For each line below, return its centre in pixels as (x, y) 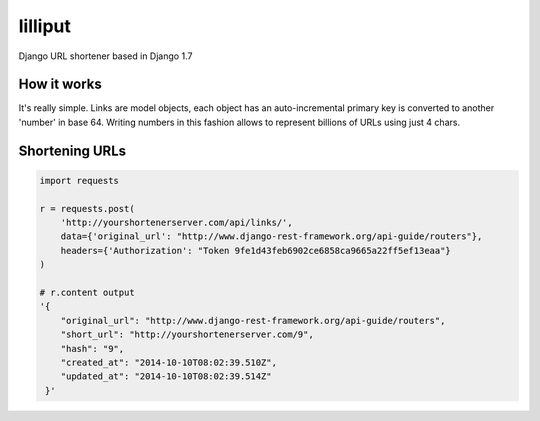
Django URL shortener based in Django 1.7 (105, 56)
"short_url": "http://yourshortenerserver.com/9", (187, 334)
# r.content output (87, 292)
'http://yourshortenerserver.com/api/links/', (177, 223)
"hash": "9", (92, 348)
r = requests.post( (87, 208)
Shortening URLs (72, 150)
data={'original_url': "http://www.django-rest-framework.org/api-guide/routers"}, (271, 236)
